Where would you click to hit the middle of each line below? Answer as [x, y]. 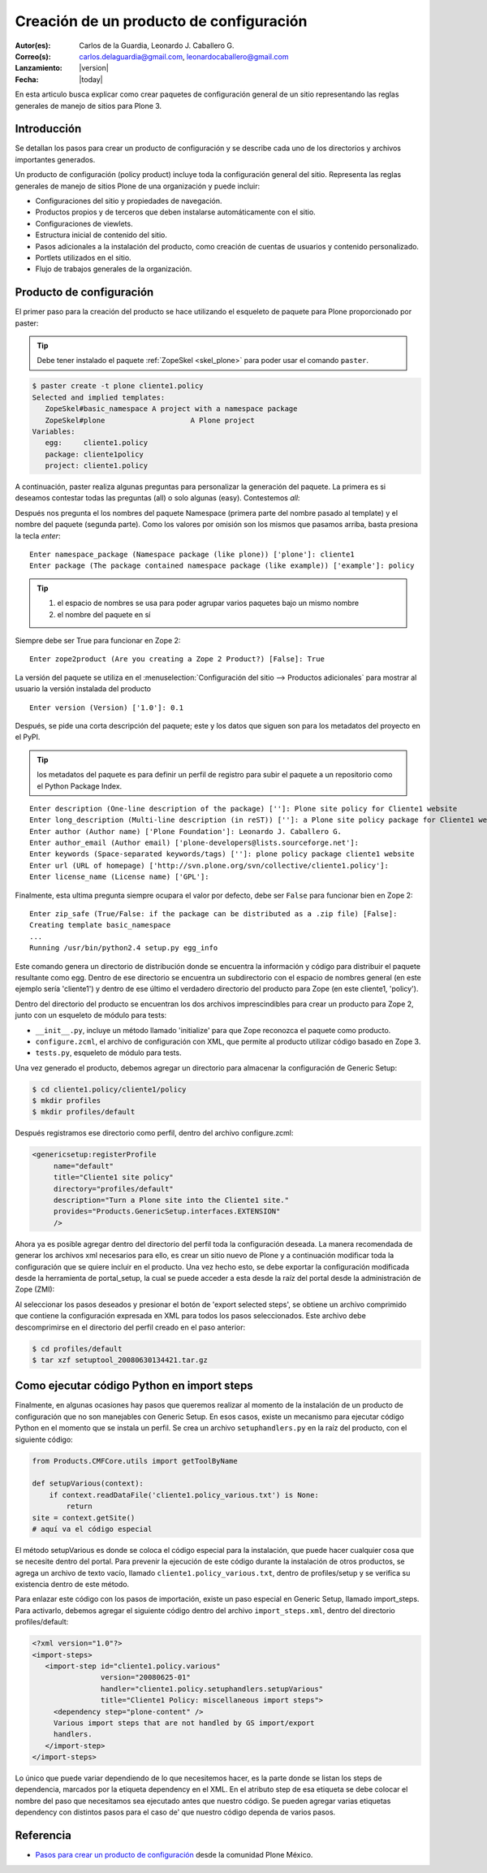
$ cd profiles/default [77, 1349]
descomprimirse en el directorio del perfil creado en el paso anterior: [130, 1327]
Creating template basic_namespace [100, 925]
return [79, 1506]
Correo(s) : [33, 56]
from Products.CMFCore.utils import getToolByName [135, 1461]
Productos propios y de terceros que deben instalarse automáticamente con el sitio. [175, 212]
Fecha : [27, 79]
